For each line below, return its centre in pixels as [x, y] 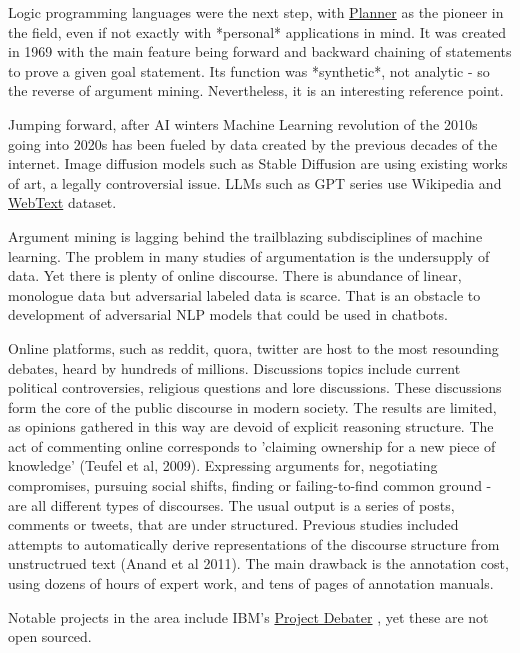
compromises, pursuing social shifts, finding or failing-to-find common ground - [250, 485]
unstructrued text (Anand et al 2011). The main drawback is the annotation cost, [258, 563]
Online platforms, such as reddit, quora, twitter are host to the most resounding [253, 347]
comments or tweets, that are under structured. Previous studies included [233, 524]
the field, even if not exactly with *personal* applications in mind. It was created [257, 31]
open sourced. [50, 636]
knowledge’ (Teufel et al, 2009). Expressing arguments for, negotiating [223, 465]
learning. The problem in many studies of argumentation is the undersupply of [249, 255]
